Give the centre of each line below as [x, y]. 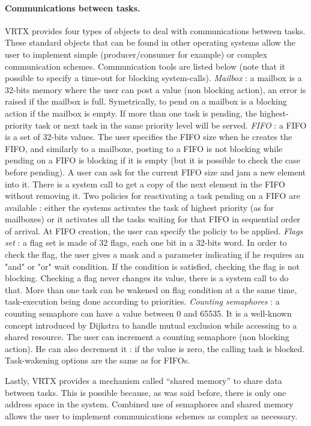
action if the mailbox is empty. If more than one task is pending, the [131, 113]
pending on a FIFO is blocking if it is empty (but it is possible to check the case [152, 160]
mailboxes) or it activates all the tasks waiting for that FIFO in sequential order [153, 219]
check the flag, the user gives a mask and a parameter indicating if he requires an [155, 254]
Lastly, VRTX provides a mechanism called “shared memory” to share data [143, 381]
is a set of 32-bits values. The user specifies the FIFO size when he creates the [149, 137]
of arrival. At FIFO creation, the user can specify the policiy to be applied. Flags [154, 230]
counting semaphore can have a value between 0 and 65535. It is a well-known [148, 313]
